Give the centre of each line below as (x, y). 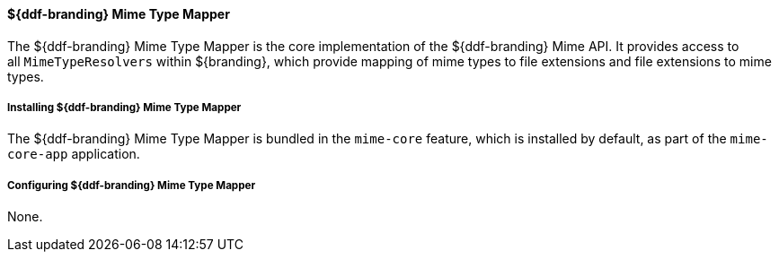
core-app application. (74, 154)
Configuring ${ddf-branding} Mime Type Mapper (132, 185)
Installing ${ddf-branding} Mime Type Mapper (124, 108)
